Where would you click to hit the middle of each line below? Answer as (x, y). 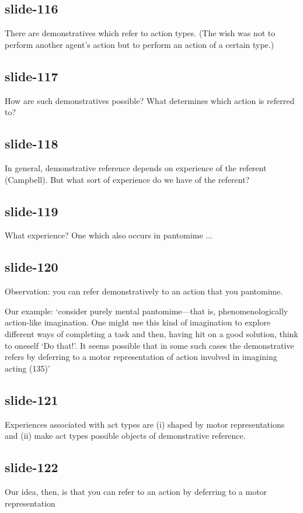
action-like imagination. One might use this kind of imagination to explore (138, 322)
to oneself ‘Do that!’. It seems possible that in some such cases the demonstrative (149, 345)
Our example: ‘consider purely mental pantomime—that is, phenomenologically (147, 311)
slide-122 (32, 467)
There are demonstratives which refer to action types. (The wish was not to (140, 33)
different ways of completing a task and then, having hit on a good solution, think (151, 333)
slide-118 (32, 143)
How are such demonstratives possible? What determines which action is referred (150, 100)
